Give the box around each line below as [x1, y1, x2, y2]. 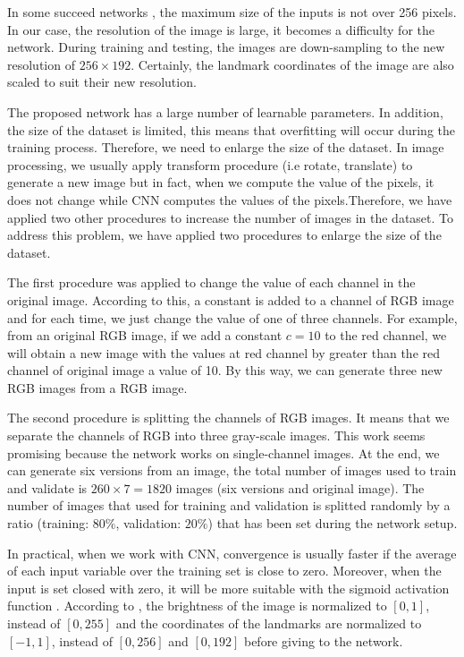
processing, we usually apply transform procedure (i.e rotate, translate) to [7, 155, 413, 174]
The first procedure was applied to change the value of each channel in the [7, 273, 416, 292]
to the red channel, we [325, 326, 447, 345]
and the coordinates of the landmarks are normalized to [115, 614, 422, 632]
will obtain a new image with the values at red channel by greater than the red [7, 343, 440, 362]
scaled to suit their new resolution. [7, 73, 197, 91]
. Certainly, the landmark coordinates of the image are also [131, 55, 454, 73]
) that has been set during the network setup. [207, 514, 458, 533]
